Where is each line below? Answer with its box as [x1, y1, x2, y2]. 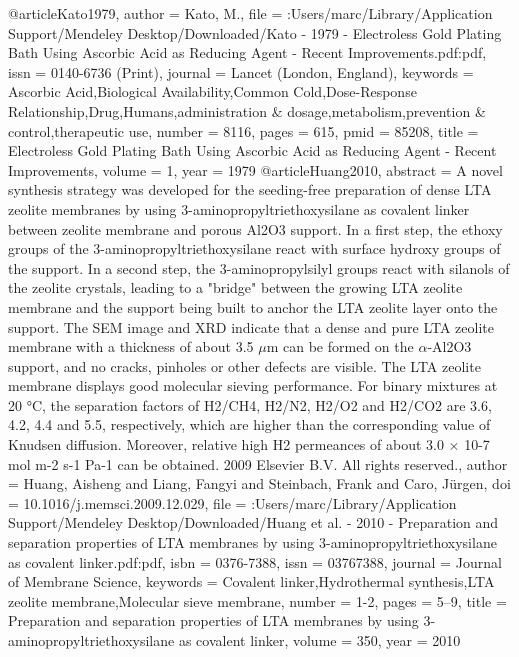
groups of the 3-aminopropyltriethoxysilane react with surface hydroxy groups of [8, 238, 501, 259]
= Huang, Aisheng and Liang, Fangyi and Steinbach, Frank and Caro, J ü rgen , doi [8, 473, 511, 494]
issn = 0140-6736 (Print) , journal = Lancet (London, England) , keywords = [8, 61, 474, 82]
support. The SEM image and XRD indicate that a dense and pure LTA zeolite [8, 316, 494, 337]
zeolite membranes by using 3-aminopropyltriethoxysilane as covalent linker [8, 198, 470, 219]
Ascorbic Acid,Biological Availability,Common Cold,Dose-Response [8, 81, 417, 102]
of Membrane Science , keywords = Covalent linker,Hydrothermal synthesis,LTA [8, 571, 495, 592]
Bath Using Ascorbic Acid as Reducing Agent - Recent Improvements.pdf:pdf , [8, 42, 487, 63]
